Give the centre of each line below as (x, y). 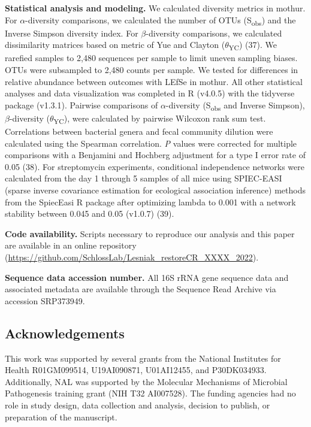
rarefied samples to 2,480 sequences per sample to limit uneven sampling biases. (151, 58)
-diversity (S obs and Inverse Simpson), (235, 105)
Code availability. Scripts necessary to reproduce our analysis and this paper (150, 233)
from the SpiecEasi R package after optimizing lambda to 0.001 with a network (150, 202)
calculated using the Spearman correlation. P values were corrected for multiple (151, 143)
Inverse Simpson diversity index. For (72, 33)
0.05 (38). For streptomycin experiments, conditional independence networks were (155, 166)
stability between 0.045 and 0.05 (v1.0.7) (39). (90, 213)
